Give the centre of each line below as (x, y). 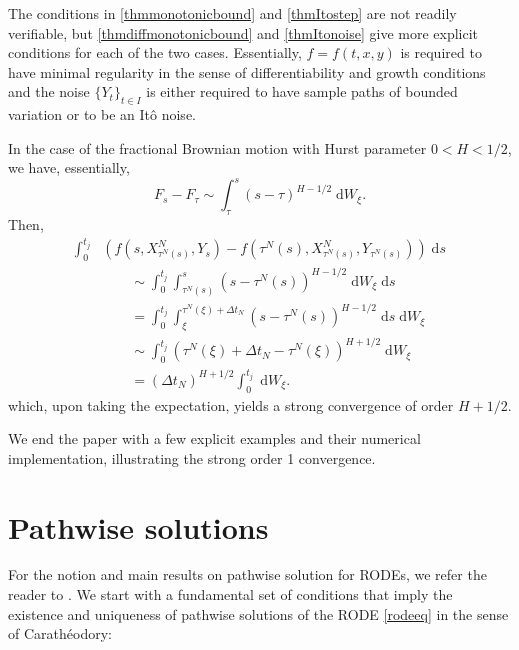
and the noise (49, 91)
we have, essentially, (69, 167)
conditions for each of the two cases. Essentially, (155, 52)
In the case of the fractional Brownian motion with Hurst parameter (217, 147)
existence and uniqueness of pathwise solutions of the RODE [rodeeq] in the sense (258, 613)
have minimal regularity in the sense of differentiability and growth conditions (247, 71)
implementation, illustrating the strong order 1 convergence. (192, 457)
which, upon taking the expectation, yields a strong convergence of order (231, 404)
